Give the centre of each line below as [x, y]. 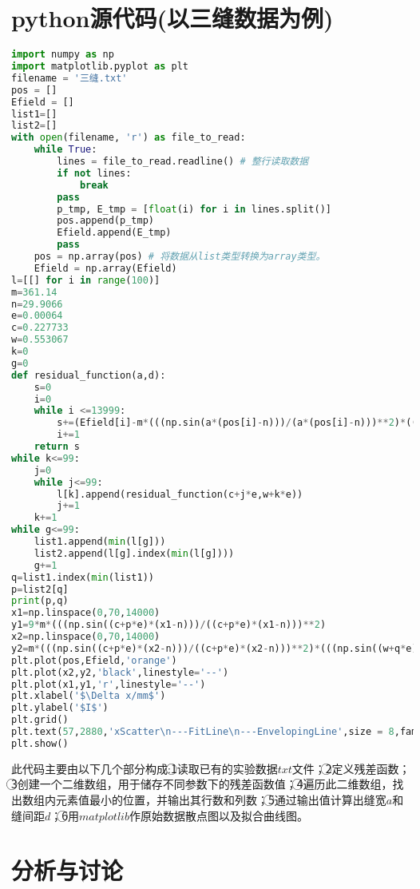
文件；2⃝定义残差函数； [351, 768]
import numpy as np [63, 55]
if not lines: [94, 173]
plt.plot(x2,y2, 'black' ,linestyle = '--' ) [120, 672]
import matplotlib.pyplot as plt [100, 66]
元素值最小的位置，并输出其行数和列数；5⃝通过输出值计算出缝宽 [221, 799]
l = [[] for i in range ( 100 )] [86, 280]
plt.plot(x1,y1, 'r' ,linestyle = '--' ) [109, 684]
